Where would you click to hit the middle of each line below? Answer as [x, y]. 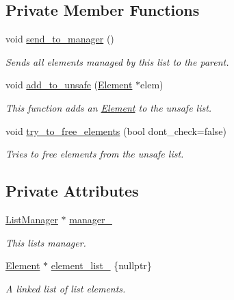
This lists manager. [46, 242]
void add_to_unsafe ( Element [69, 85]
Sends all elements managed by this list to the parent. [117, 61]
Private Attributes [72, 191]
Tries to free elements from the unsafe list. [95, 154]
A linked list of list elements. [66, 288]
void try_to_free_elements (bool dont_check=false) [116, 130]
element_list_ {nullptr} [101, 265]
